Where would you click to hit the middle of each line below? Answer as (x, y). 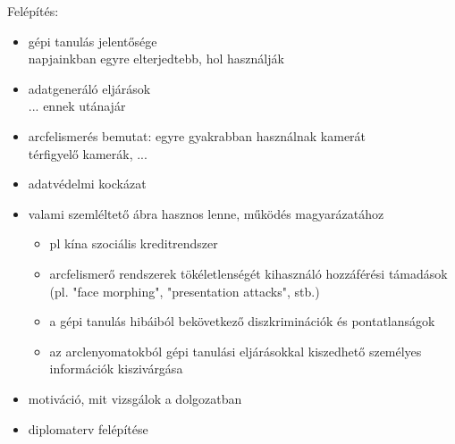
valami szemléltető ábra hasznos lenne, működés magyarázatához (206, 213)
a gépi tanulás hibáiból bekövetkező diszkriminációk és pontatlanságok (242, 321)
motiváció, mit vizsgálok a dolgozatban (135, 398)
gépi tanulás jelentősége (93, 41)
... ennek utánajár (77, 106)
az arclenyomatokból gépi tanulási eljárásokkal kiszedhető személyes (236, 351)
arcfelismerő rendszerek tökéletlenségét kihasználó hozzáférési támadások (249, 273)
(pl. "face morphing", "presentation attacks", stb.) (185, 291)
